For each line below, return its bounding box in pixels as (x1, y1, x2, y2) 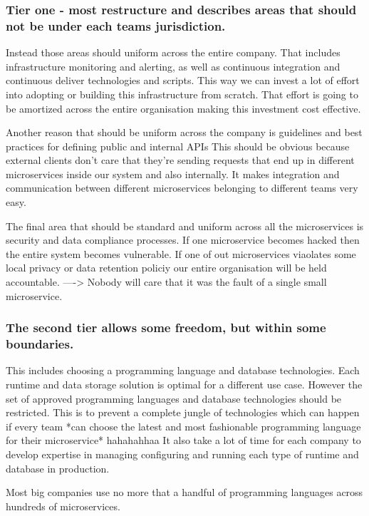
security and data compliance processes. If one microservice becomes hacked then (6, 232, 360, 247)
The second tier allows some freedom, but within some (6, 319, 326, 336)
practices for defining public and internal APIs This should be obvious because (6, 138, 350, 153)
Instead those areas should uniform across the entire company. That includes (6, 45, 341, 60)
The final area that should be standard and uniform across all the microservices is (6, 218, 364, 233)
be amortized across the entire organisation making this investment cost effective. (6, 100, 361, 115)
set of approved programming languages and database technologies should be (6, 391, 342, 406)
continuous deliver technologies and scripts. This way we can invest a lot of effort (6, 73, 360, 88)
